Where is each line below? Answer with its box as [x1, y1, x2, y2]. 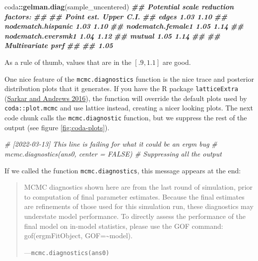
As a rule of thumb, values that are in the [4, 56, 131, 67]
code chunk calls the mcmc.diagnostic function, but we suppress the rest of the [4, 112, 247, 123]
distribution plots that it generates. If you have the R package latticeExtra [4, 83, 239, 94]
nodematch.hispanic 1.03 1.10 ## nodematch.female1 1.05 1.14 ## [4, 21, 244, 31]
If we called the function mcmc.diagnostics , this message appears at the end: [4, 165, 241, 175]
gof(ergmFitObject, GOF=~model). [24, 230, 133, 241]
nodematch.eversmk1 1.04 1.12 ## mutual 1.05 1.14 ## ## [4, 30, 220, 41]
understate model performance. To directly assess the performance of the [24, 211, 246, 221]
